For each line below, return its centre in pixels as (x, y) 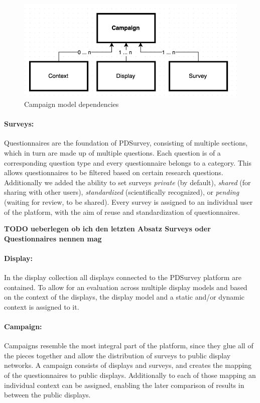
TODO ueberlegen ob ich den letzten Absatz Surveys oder (107, 229)
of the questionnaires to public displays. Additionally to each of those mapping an (130, 375)
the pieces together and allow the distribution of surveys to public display (117, 355)
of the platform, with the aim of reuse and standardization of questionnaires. (122, 212)
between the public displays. (47, 395)
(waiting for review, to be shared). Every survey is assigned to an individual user (128, 201)
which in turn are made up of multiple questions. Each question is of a (112, 152)
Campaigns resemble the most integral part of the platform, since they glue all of (129, 346)
